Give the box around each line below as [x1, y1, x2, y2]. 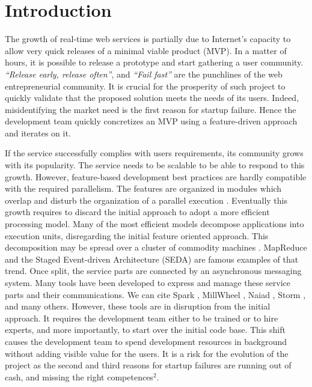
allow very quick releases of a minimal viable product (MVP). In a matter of [5, 44, 287, 56]
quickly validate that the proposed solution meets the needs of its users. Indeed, [5, 91, 299, 104]
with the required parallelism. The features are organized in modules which [5, 182, 282, 195]
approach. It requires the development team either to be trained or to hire [5, 311, 278, 324]
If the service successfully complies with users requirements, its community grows [5, 147, 304, 159]
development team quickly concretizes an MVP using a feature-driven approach [5, 115, 298, 127]
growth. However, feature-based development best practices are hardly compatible [5, 170, 307, 183]
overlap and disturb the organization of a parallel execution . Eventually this [5, 194, 287, 206]
